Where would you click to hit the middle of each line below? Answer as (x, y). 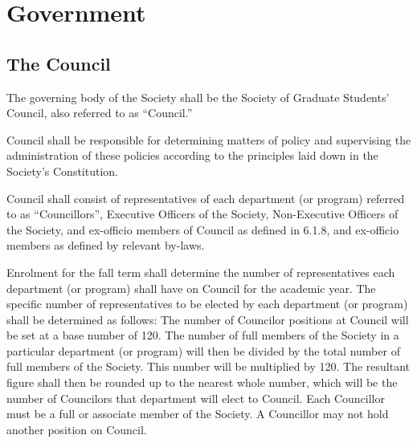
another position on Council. (77, 429)
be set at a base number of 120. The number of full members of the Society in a (203, 335)
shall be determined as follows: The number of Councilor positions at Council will (208, 319)
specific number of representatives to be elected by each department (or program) (207, 304)
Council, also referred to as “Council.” (100, 113)
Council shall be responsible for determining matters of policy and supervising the (209, 139)
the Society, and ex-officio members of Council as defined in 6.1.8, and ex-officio (203, 229)
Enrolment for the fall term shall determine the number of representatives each (201, 272)
